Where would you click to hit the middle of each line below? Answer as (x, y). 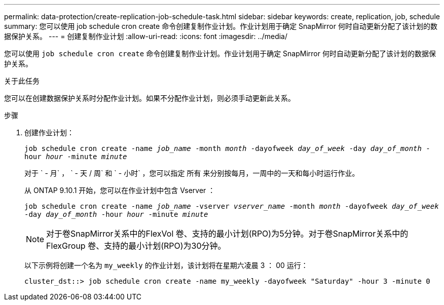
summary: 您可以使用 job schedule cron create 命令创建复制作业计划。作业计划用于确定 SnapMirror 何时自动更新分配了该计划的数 (221, 26)
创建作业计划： (49, 132)
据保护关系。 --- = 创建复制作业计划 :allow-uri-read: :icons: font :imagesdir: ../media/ (146, 36)
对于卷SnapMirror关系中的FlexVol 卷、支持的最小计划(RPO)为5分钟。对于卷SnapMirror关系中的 (227, 234)
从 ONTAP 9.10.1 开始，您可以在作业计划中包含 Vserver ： (120, 190)
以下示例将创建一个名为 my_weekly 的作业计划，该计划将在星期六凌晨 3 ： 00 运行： (166, 265)
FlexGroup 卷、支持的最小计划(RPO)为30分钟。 (136, 246)
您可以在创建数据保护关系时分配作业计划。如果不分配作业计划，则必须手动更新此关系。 (150, 98)
